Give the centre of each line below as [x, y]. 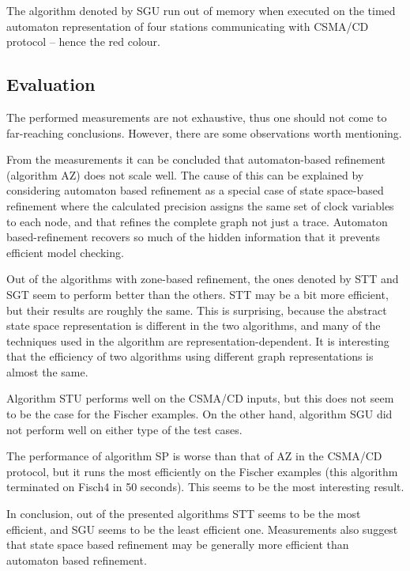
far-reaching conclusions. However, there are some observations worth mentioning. [204, 132]
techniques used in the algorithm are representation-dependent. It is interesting [198, 340]
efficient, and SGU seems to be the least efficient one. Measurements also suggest [202, 529]
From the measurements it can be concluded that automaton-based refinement [196, 159]
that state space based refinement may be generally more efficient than [178, 545]
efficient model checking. [65, 252]
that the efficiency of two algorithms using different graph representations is [190, 356]
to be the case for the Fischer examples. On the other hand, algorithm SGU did [199, 414]
